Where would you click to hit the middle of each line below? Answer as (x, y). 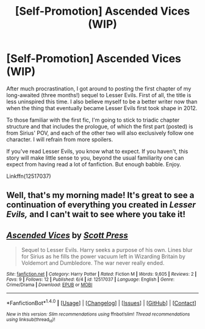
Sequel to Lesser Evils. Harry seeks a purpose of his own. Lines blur (107, 250)
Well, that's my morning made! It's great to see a (100, 195)
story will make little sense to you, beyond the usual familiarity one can (95, 158)
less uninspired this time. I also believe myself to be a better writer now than (102, 102)
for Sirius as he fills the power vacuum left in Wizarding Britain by (103, 257)
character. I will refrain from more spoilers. (60, 139)
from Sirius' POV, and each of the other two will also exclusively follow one (100, 133)
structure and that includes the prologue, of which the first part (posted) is (100, 126)
